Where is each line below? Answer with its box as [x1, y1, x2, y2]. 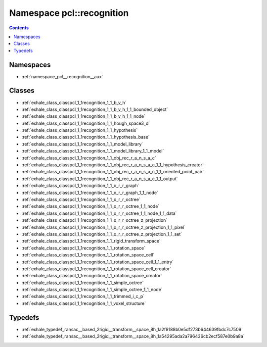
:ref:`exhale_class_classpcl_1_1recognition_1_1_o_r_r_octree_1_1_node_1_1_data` [21, 210, 177, 216]
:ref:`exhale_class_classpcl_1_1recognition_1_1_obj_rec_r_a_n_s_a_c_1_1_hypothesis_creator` [21, 162, 204, 168]
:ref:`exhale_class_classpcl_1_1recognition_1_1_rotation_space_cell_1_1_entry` [21, 259, 174, 265]
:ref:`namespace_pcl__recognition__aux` [21, 73, 103, 79]
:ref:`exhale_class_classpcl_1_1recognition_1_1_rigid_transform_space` [21, 238, 161, 244]
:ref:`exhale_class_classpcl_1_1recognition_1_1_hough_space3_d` [21, 120, 150, 126]
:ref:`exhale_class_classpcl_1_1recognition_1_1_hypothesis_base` [21, 134, 150, 140]
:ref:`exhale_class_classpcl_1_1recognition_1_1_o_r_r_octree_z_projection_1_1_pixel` [21, 224, 185, 230]
